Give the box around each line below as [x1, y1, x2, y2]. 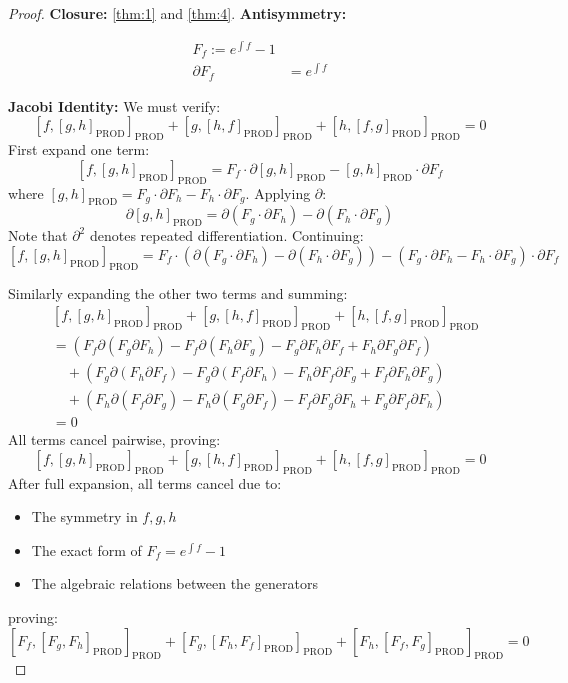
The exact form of [31, 539, 142, 560]
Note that [8, 225, 68, 246]
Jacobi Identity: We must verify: [8, 95, 221, 116]
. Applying [245, 182, 311, 203]
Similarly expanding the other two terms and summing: [8, 282, 348, 303]
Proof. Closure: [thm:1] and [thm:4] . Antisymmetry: [8, 3, 347, 23]
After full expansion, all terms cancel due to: [8, 472, 282, 493]
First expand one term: [8, 139, 150, 160]
